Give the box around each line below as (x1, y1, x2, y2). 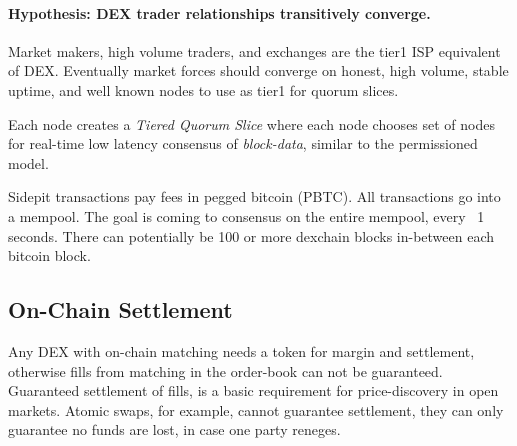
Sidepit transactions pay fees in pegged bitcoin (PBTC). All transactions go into (8, 186, 501, 207)
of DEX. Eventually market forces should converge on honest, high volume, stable (8, 60, 509, 81)
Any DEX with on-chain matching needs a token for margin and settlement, (8, 340, 475, 361)
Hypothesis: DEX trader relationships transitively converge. (8, 2, 431, 23)
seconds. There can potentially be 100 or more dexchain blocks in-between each (8, 225, 495, 246)
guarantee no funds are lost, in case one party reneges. (8, 419, 341, 440)
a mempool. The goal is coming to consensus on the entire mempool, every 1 (8, 205, 485, 226)
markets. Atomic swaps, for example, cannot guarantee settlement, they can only (8, 399, 504, 420)
